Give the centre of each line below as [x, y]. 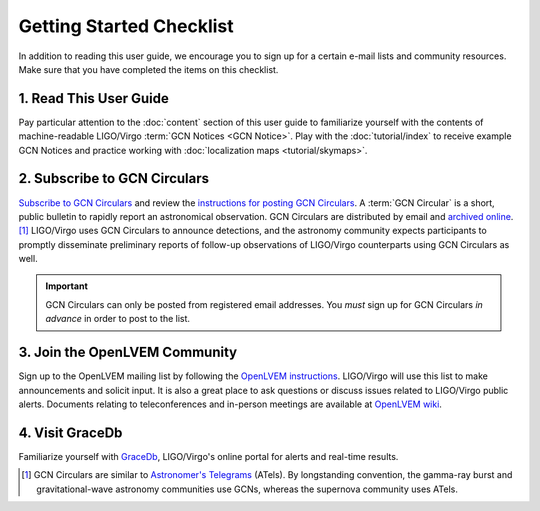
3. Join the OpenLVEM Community [128, 352]
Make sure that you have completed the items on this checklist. [148, 69]
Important [67, 286]
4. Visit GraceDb [70, 432]
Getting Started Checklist [126, 26]
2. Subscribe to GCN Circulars [114, 178]
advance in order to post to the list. [117, 319]
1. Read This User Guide [94, 98]
